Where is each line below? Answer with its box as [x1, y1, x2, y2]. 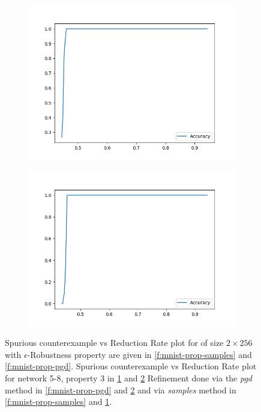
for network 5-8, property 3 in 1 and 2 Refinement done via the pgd [5, 371, 253, 384]
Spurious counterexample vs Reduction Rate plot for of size [5, 336, 224, 349]
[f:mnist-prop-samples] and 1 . [5, 395, 112, 408]
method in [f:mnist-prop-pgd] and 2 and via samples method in [5, 383, 236, 396]
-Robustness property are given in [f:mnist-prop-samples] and [27, 348, 252, 360]
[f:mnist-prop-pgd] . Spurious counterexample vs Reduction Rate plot [5, 360, 257, 372]
